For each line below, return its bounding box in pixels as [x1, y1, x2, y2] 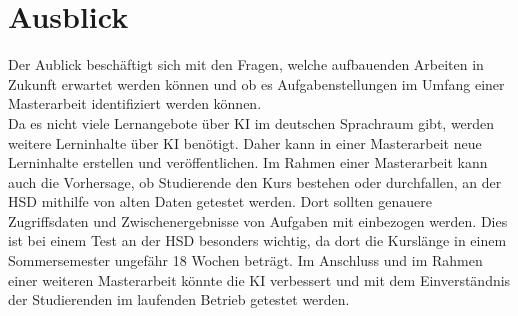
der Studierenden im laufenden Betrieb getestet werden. [8, 289, 350, 310]
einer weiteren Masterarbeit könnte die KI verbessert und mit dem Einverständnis [8, 269, 511, 290]
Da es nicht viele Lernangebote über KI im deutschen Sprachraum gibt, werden [8, 112, 495, 133]
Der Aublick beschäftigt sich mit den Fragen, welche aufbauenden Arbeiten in [8, 54, 484, 75]
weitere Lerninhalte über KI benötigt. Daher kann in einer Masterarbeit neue [8, 132, 482, 153]
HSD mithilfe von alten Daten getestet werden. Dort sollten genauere [8, 191, 432, 212]
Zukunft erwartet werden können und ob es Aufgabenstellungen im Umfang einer [8, 73, 505, 94]
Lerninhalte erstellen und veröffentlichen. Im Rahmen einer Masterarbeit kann [8, 152, 488, 173]
